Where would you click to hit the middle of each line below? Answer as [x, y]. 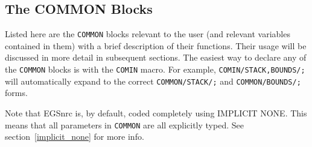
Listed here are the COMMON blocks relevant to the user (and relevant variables [148, 34]
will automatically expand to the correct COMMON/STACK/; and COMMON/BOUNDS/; [153, 81]
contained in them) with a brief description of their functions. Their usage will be [156, 45]
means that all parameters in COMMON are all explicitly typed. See [124, 124]
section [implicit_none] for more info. [75, 136]
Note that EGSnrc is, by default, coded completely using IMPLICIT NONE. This [156, 112]
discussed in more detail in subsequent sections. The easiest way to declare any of [156, 57]
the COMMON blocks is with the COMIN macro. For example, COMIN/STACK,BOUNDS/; [155, 69]
